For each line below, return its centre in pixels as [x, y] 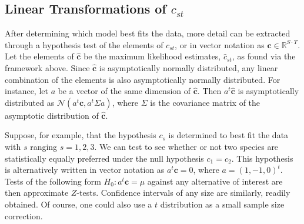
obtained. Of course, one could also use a [78, 204]
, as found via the [264, 56]
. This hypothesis [262, 158]
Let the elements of [39, 56]
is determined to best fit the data [228, 135]
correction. [24, 215]
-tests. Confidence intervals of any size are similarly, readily [183, 193]
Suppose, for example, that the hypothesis [81, 135]
